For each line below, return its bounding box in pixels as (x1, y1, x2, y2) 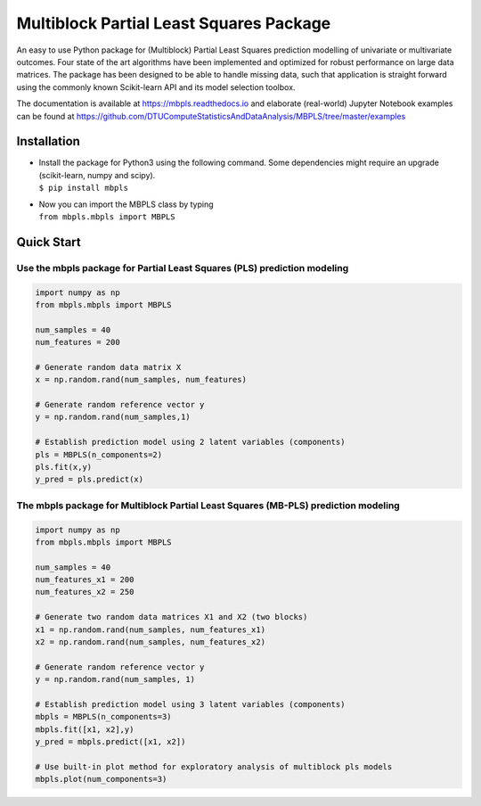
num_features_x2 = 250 (35, 587, 135, 597)
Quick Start (16, 234, 81, 250)
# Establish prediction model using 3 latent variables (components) (35, 700, 346, 709)
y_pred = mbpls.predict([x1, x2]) (35, 736, 186, 747)
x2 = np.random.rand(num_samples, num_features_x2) (35, 637, 266, 647)
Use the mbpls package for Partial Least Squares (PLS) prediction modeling (16, 261, 349, 274)
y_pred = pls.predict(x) (35, 474, 144, 485)
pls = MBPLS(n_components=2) (35, 449, 163, 459)
